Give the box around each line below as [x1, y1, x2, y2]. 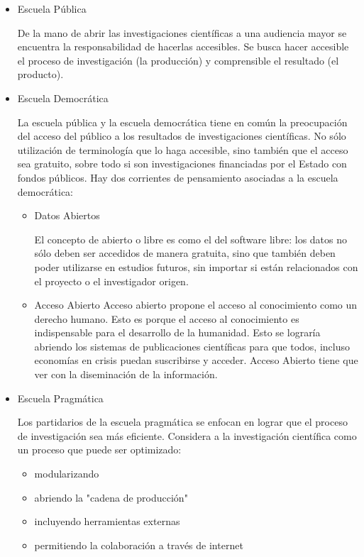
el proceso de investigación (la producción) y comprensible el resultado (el [17, 53, 339, 67]
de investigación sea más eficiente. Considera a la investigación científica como [17, 428, 357, 443]
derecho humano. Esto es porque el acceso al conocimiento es [34, 311, 299, 326]
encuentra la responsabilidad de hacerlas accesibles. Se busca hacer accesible [17, 39, 349, 54]
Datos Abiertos [34, 208, 100, 223]
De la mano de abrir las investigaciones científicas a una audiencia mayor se [17, 25, 347, 40]
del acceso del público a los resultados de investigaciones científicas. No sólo [17, 128, 346, 143]
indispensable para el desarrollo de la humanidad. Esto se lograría [34, 325, 321, 340]
